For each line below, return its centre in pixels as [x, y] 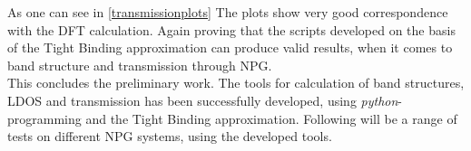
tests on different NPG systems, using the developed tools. [170, 136]
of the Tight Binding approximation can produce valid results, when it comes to [230, 47]
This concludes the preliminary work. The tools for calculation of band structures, [236, 83]
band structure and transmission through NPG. [140, 65]
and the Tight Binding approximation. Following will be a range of [271, 118]
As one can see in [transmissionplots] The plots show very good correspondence [228, 12]
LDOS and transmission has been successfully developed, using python [203, 100]
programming [44, 118]
